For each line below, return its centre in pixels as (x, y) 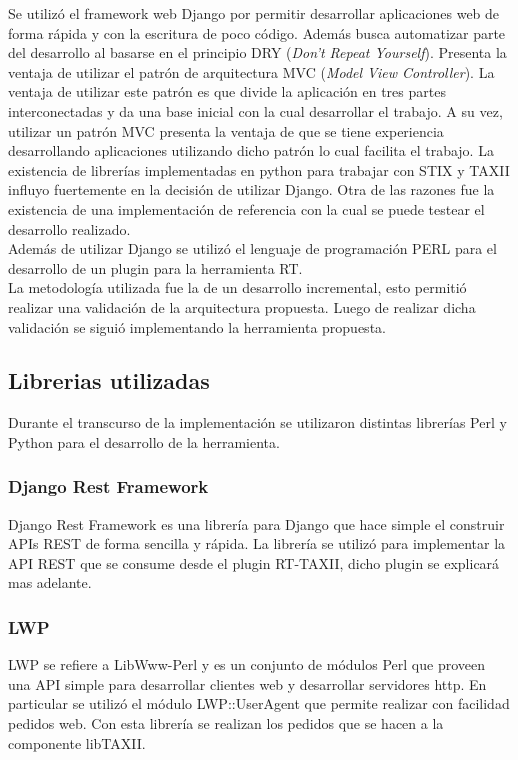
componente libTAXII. (77, 742)
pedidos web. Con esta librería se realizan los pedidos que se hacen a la (226, 723)
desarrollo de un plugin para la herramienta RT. (155, 267)
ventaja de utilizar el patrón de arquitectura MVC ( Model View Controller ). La (251, 71)
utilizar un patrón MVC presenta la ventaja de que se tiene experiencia (226, 130)
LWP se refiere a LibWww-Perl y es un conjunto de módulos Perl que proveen (246, 664)
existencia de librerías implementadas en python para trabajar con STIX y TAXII (259, 169)
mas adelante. (50, 582)
